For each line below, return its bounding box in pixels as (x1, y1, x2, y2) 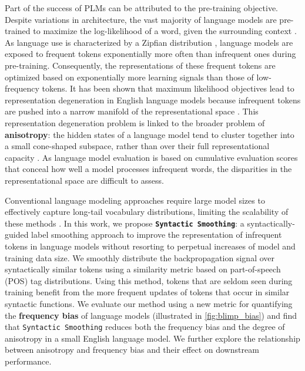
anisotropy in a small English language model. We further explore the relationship (5, 332, 300, 344)
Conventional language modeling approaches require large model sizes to (5, 194, 265, 206)
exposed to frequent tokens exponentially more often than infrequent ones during (5, 48, 296, 60)
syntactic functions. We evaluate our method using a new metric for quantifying (5, 297, 293, 309)
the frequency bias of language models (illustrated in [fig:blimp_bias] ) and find (5, 309, 297, 321)
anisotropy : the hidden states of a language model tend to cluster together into (5, 128, 294, 140)
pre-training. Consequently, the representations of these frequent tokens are (5, 59, 276, 71)
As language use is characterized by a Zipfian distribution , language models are (5, 36, 293, 48)
